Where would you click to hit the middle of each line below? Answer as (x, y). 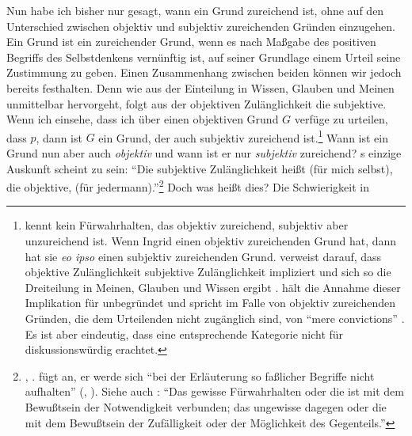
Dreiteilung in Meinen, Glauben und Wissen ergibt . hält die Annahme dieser (213, 287)
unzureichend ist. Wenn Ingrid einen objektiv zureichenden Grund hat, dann (211, 241)
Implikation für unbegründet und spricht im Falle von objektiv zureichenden (210, 303)
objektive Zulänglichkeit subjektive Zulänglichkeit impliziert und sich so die (208, 272)
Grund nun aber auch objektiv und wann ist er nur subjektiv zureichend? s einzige (204, 153)
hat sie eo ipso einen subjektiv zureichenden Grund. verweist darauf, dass (203, 256)
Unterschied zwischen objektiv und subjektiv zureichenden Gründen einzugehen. (201, 26)
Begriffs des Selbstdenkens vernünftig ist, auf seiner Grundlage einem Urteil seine (204, 57)
